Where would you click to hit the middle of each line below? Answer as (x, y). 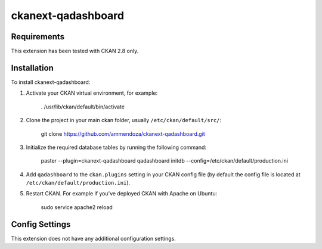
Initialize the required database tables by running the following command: (116, 147)
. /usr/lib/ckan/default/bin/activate (83, 107)
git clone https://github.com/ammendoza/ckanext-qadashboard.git (123, 133)
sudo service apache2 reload (77, 207)
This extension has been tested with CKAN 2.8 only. (75, 51)
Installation (32, 68)
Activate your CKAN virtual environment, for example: (92, 93)
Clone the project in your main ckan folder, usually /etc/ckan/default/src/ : (124, 120)
